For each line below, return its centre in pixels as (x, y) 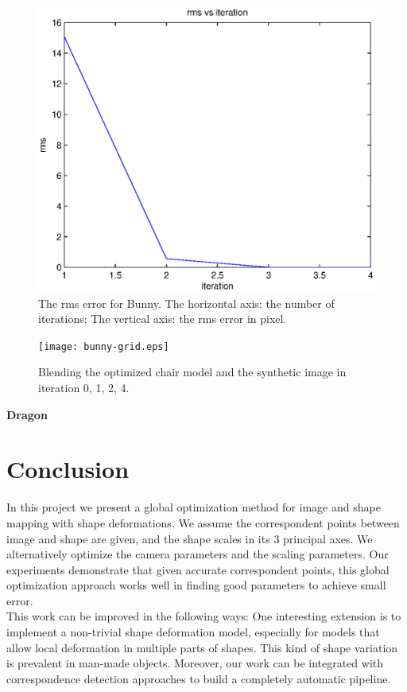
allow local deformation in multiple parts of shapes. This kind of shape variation (202, 647)
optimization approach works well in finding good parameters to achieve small (196, 585)
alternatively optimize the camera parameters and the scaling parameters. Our (198, 554)
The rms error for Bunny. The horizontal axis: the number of (186, 303)
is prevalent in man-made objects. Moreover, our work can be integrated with (195, 663)
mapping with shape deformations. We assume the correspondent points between (203, 522)
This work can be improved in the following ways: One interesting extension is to (204, 616)
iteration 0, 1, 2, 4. (84, 388)
